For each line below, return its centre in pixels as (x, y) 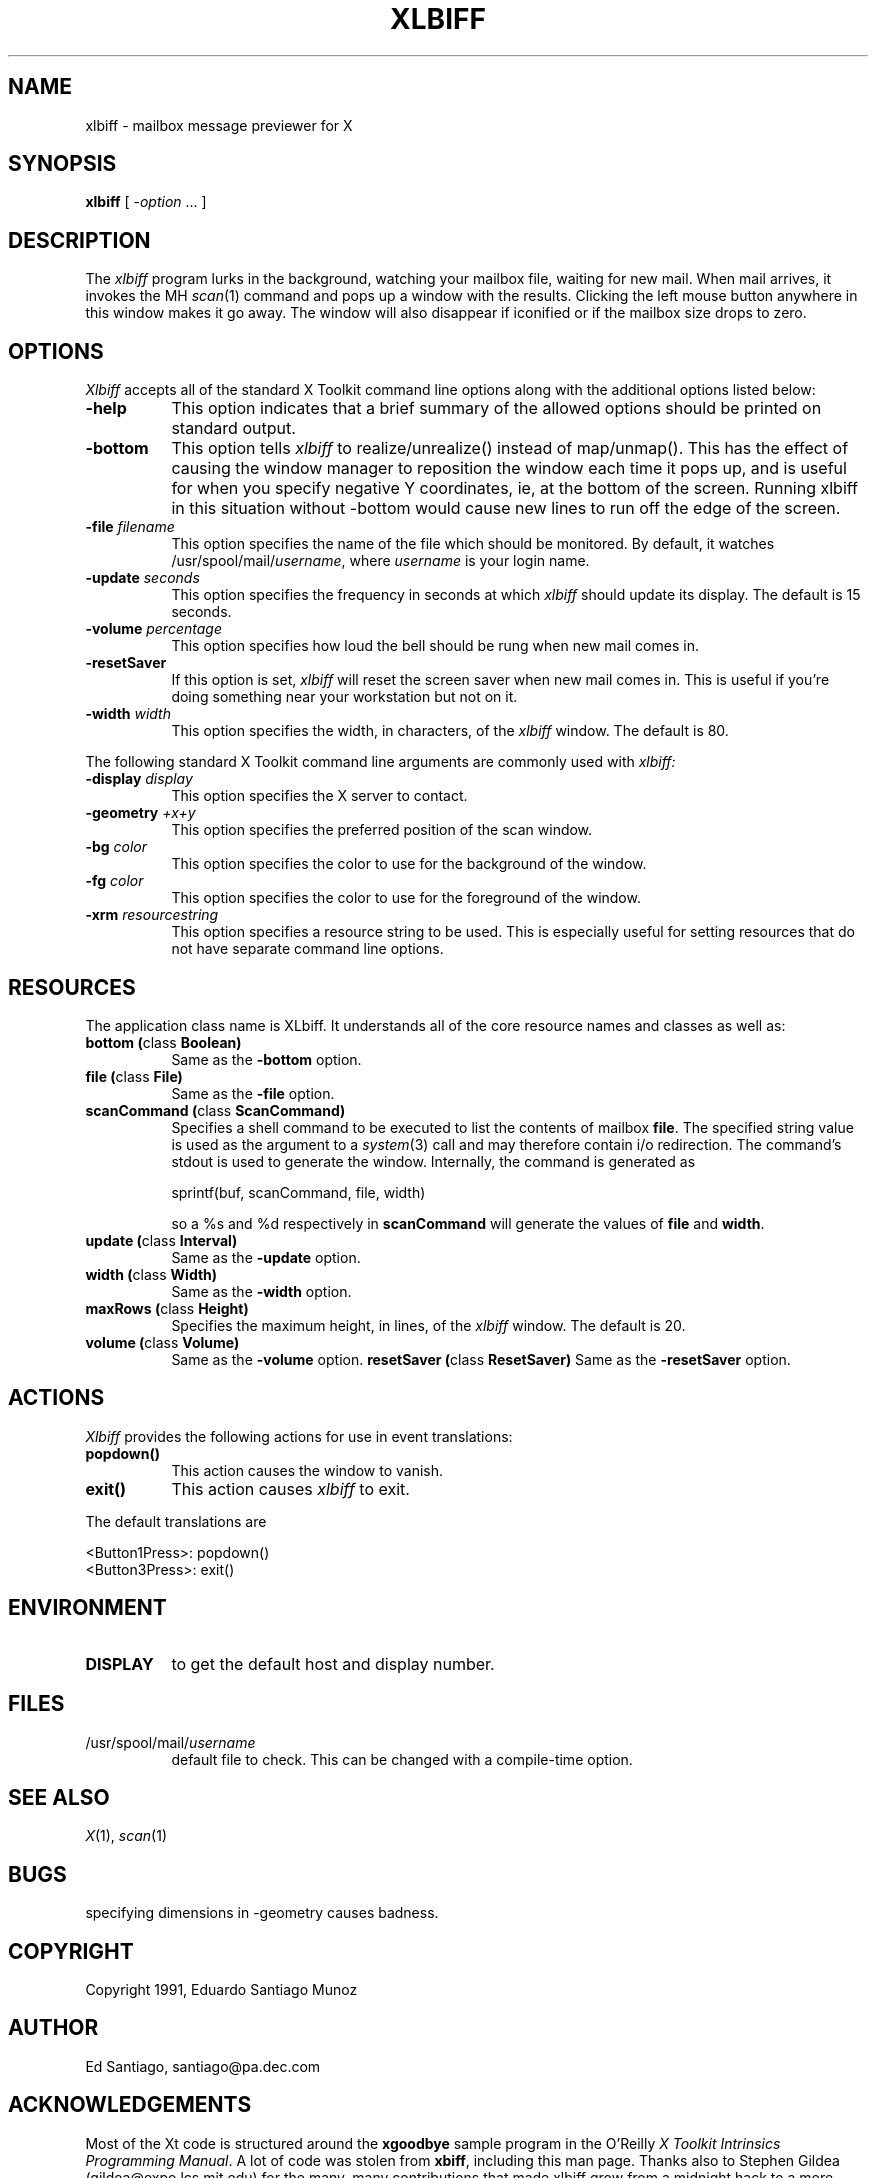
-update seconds (142, 578)
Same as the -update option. (266, 1257)
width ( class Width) (151, 1274)
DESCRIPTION (79, 240)
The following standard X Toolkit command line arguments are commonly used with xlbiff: (380, 762)
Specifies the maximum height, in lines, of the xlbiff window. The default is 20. (428, 1325)
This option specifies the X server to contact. (319, 796)
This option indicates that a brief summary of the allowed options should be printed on (496, 408)
